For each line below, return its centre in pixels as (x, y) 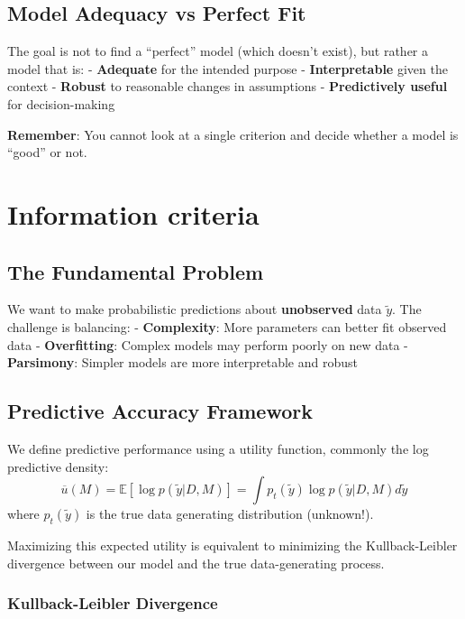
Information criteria (133, 213)
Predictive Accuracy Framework (160, 411)
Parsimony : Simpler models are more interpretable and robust (182, 362)
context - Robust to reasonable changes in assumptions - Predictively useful (228, 86)
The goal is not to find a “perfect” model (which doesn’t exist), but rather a (218, 51)
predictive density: (58, 466)
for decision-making (61, 103)
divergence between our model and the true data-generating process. (196, 563)
